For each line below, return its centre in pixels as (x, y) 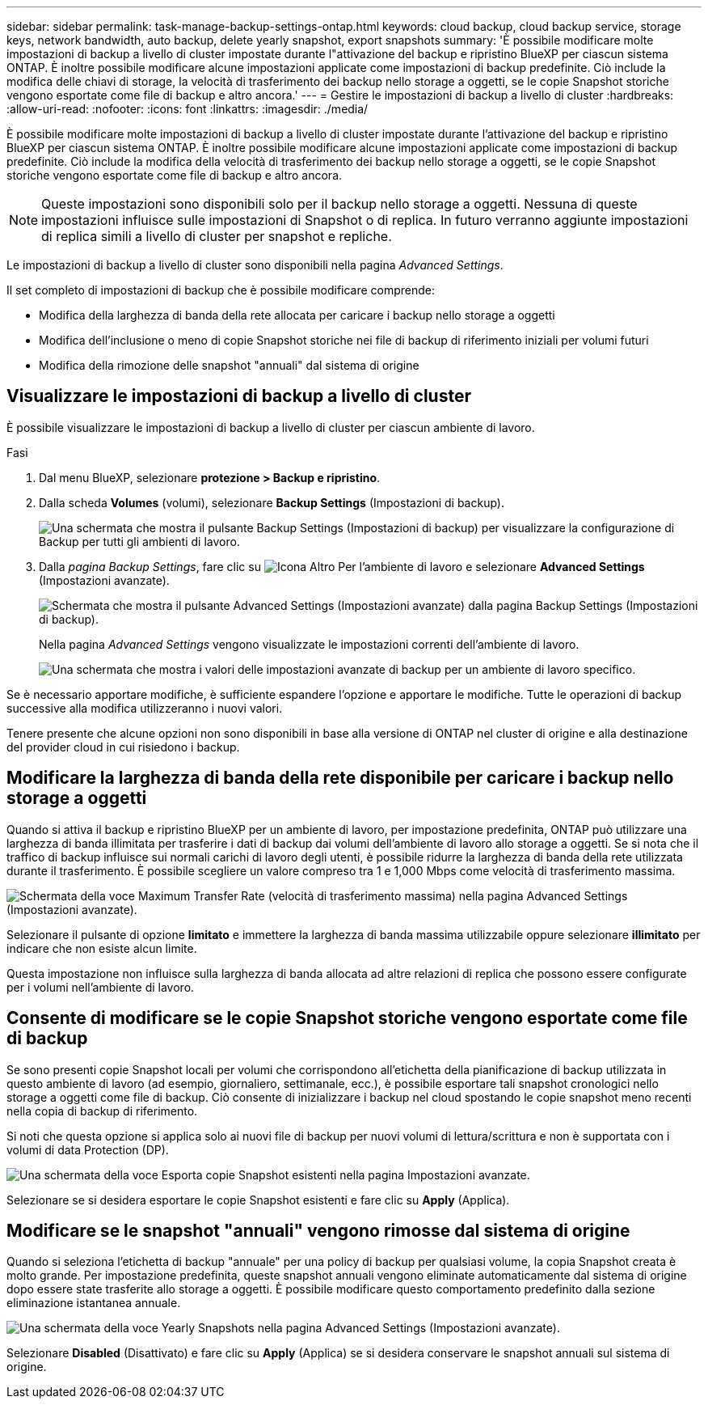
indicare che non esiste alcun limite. (102, 948)
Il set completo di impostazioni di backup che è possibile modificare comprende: (221, 290)
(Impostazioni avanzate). (104, 580)
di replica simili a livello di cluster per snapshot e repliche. (217, 236)
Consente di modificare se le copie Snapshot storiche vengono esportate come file (347, 1018)
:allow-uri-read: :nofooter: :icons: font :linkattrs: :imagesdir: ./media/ (188, 109)
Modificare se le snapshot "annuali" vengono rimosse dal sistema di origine (318, 1230)
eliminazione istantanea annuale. (94, 1303)
